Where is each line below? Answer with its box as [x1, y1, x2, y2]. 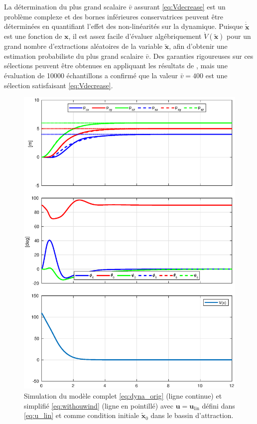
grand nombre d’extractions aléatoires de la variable [4, 41, 163, 51]
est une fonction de [4, 31, 62, 41]
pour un [227, 31, 251, 41]
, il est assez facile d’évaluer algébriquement [68, 31, 202, 41]
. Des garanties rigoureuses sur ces [149, 50, 254, 61]
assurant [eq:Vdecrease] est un [134, 1, 226, 11]
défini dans [202, 400, 235, 411]
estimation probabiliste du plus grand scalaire [4, 50, 143, 61]
